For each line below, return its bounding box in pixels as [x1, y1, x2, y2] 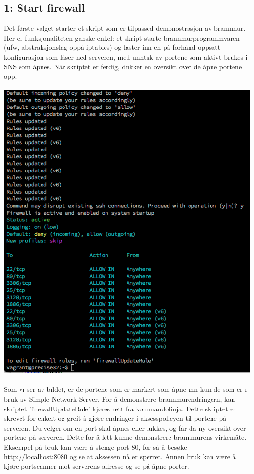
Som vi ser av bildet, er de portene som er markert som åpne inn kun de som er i [4, 384, 247, 394]
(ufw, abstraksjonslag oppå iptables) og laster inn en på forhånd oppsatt [4, 42, 221, 52]
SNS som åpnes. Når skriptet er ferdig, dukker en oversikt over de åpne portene [4, 61, 242, 71]
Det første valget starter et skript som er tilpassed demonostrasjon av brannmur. [4, 23, 246, 33]
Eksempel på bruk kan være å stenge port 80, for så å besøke [4, 441, 187, 452]
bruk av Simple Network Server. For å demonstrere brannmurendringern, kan [4, 393, 235, 404]
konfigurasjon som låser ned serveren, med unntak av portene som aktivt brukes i [4, 51, 248, 62]
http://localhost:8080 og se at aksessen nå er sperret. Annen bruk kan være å [4, 451, 236, 461]
